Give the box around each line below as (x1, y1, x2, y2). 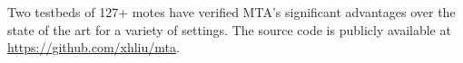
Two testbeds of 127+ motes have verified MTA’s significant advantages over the (7, 3, 456, 21)
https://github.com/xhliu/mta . (7, 38, 180, 57)
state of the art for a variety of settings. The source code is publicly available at (7, 20, 451, 39)
